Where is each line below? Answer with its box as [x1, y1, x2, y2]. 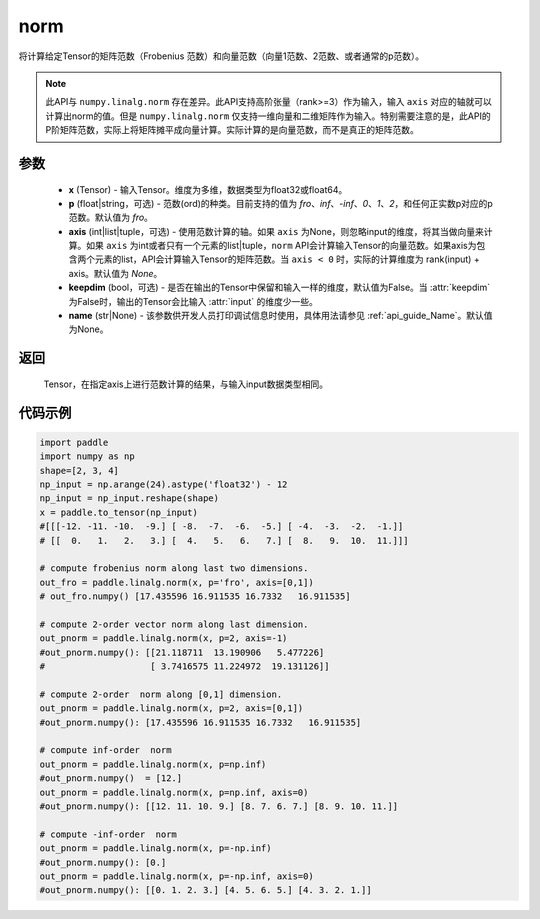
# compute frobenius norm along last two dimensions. [39, 563, 309, 574]
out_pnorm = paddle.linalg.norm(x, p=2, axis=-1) [39, 633, 288, 644]
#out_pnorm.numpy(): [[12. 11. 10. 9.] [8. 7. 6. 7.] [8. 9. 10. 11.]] [39, 800, 399, 812]
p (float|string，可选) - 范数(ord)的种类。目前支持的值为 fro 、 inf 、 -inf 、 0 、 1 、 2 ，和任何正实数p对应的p [68, 197, 494, 209]
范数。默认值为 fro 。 [68, 211, 154, 224]
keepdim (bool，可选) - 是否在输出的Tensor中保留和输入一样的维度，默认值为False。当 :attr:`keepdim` [68, 281, 490, 294]
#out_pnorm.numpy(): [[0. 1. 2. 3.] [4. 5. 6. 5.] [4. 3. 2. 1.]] [39, 885, 372, 896]
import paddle [39, 436, 109, 448]
